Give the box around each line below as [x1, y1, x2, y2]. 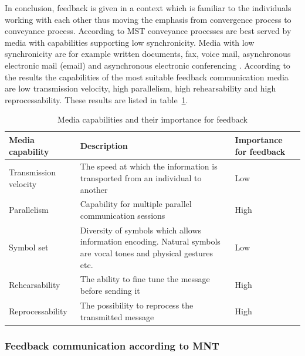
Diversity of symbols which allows [80, 223, 202, 236]
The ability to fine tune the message [80, 273, 210, 285]
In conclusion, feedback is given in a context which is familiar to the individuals [5, 2, 292, 13]
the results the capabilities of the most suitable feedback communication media [5, 70, 289, 83]
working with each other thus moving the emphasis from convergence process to [5, 13, 292, 25]
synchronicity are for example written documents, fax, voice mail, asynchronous [5, 48, 291, 60]
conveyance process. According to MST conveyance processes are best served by [5, 25, 292, 37]
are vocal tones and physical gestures [80, 247, 213, 259]
